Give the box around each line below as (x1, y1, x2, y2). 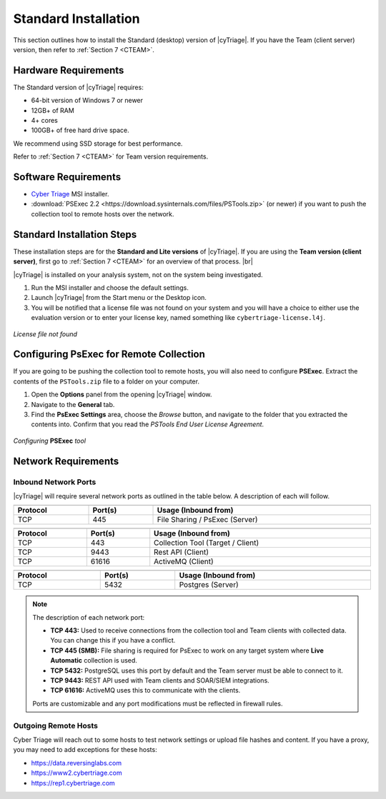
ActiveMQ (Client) (154, 557, 214, 567)
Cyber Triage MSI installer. (31, 190, 109, 199)
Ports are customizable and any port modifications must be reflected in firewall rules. (32, 699, 283, 708)
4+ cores (31, 116, 59, 125)
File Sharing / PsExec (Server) (157, 515, 258, 525)
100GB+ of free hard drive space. (31, 126, 130, 135)
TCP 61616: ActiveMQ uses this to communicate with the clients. (50, 686, 241, 695)
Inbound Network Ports (13, 477, 96, 487)
